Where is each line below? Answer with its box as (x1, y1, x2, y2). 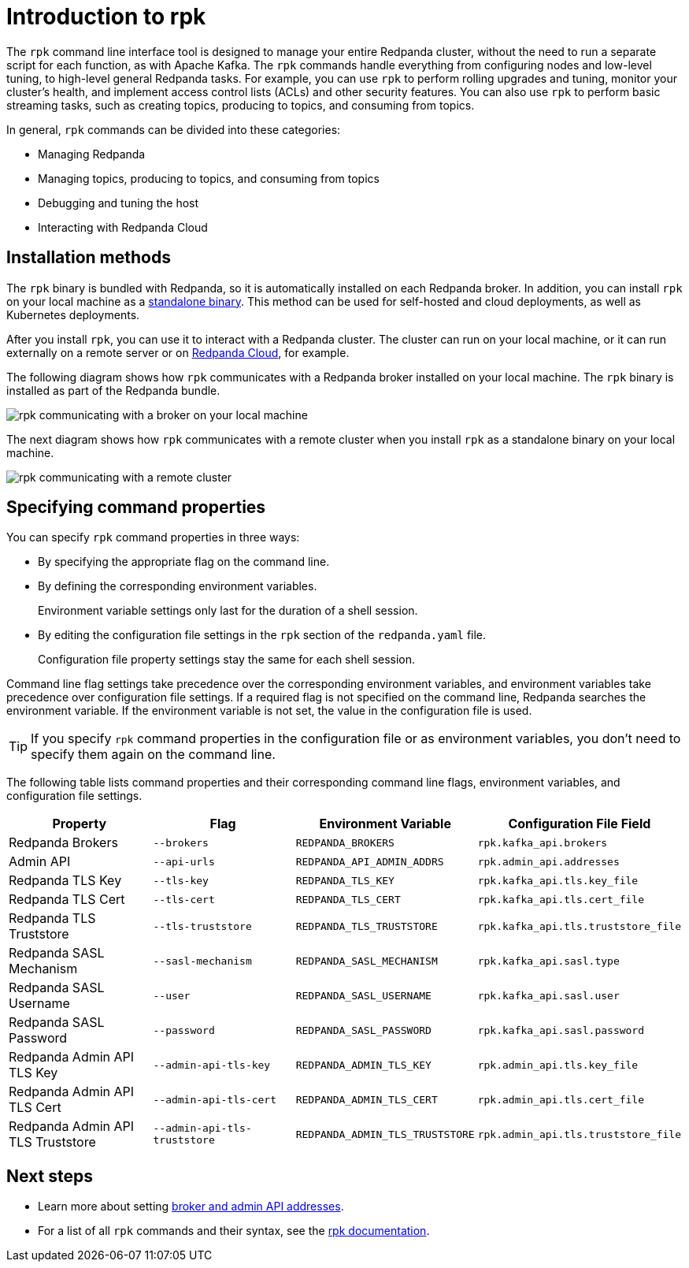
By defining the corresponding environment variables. (38, 579, 317, 593)
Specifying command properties (6, 497, 266, 518)
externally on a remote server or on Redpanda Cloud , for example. (6, 345, 350, 359)
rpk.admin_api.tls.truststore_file (477, 1128, 681, 1140)
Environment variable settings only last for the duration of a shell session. (38, 604, 418, 618)
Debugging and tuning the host (38, 195, 199, 210)
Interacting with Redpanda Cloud (38, 220, 208, 234)
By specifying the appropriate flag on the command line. (38, 555, 330, 569)
